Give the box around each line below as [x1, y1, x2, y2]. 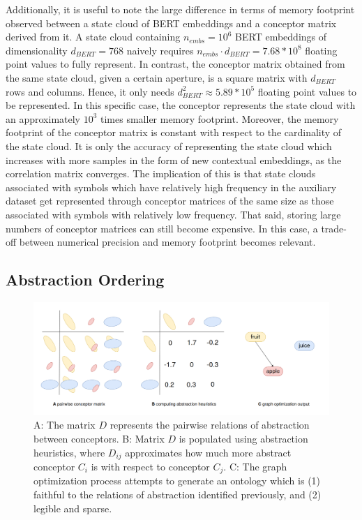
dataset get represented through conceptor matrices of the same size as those [6, 193, 334, 208]
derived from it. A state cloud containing [6, 29, 181, 44]
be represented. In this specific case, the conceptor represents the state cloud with [6, 98, 356, 112]
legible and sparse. [33, 500, 112, 515]
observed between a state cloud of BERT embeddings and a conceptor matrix [6, 15, 337, 30]
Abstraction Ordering [6, 269, 165, 290]
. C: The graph [223, 459, 287, 474]
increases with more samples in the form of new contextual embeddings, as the [6, 152, 342, 167]
